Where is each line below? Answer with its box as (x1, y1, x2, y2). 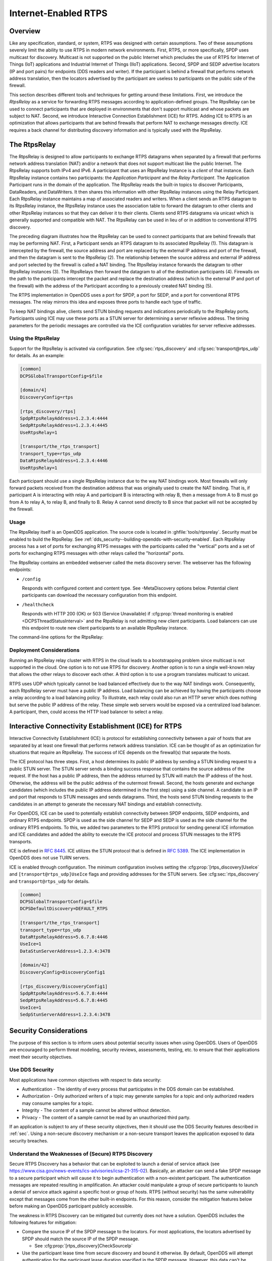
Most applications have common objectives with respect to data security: (9, 1077, 161, 1083)
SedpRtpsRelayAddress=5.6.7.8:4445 (20, 998, 108, 1003)
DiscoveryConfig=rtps (20, 394, 74, 400)
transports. (9, 838, 32, 844)
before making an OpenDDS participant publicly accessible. (9, 1203, 133, 1209)
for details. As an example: (9, 353, 65, 359)
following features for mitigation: (9, 1220, 77, 1226)
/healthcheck (22, 602, 54, 607)
